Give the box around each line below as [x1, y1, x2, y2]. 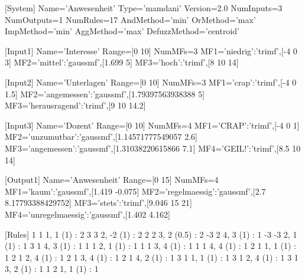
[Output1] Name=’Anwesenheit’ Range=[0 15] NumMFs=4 [5, 173, 219, 186]
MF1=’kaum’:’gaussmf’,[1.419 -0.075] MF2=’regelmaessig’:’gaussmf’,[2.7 [5, 185, 266, 197]
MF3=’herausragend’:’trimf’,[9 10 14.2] [5, 99, 146, 111]
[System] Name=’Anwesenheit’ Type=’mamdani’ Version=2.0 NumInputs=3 [5, 2, 283, 14]
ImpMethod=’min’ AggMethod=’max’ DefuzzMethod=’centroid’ [5, 25, 239, 37]
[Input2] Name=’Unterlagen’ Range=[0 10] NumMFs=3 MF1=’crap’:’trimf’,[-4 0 [5, 76, 297, 88]
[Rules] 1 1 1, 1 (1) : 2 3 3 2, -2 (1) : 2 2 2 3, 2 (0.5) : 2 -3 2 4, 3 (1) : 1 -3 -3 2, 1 [5, 228, 297, 240]
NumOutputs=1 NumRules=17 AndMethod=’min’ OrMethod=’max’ [5, 13, 256, 25]
